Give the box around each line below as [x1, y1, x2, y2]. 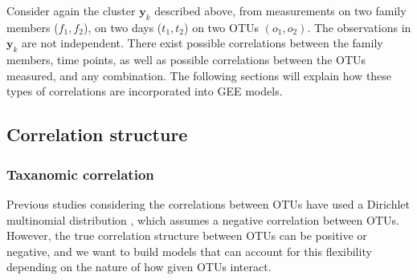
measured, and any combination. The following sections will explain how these [6, 67, 392, 83]
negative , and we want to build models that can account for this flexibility [6, 242, 372, 259]
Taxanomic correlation [6, 164, 154, 184]
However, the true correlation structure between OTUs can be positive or [6, 227, 367, 244]
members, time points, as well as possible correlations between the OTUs [6, 51, 366, 68]
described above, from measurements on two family [154, 2, 407, 18]
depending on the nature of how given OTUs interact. [6, 258, 272, 275]
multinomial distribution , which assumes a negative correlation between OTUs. [6, 211, 399, 228]
